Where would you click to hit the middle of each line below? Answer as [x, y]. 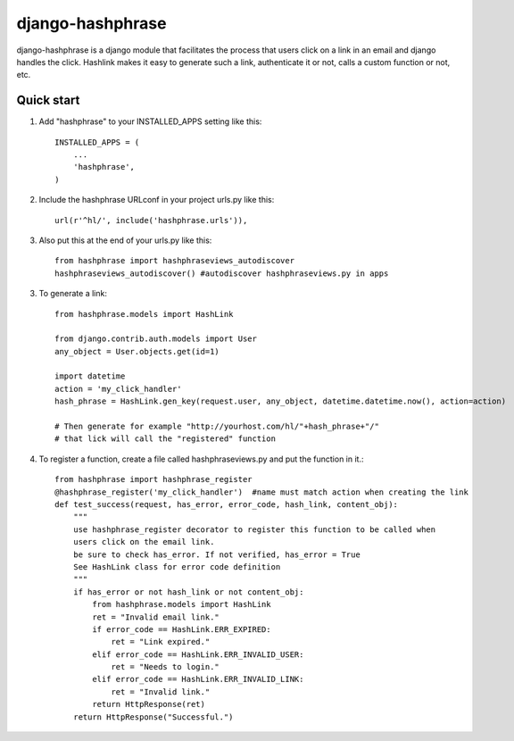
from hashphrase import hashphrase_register [154, 479]
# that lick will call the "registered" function [166, 439]
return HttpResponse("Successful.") [153, 717]
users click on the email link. [144, 542]
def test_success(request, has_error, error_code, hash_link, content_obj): [227, 504]
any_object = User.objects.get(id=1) [137, 351]
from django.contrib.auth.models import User [156, 339]
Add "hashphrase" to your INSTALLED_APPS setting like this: [150, 121]
